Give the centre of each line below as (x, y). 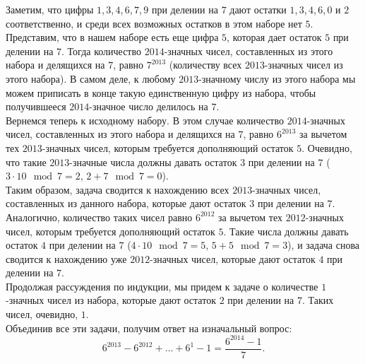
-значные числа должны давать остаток (153, 162)
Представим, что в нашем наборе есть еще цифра (112, 37)
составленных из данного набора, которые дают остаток (126, 203)
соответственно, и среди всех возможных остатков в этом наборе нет (154, 23)
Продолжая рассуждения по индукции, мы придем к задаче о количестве (162, 286)
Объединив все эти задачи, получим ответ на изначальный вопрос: (149, 328)
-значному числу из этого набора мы (277, 78)
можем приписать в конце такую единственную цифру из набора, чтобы (161, 92)
